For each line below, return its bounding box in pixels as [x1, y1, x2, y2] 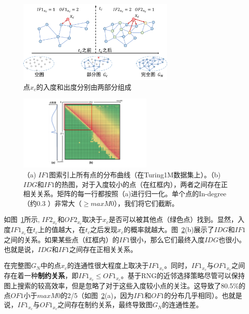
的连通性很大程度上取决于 [67, 260, 149, 270]
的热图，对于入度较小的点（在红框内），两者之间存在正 [54, 179, 228, 189]
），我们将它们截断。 [114, 198, 179, 208]
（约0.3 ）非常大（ [23, 198, 82, 208]
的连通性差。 [162, 299, 203, 310]
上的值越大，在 [38, 224, 86, 235]
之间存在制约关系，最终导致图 [57, 299, 153, 310]
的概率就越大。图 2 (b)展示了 [124, 224, 215, 235]
